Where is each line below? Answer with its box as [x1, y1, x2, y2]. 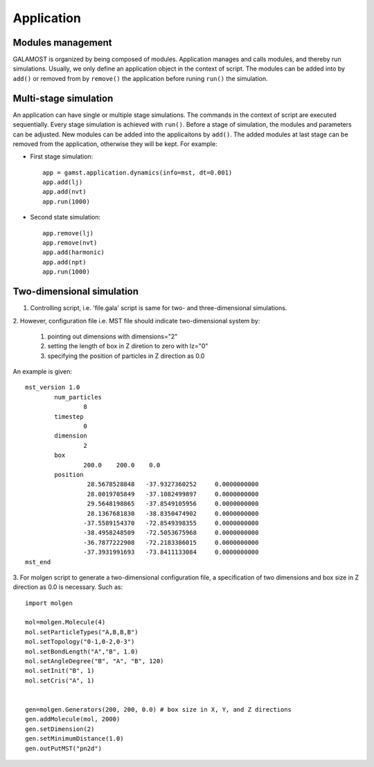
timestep [54, 413, 84, 420]
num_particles [54, 393, 103, 401]
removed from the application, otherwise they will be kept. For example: [12, 139, 217, 148]
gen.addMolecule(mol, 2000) [25, 715, 121, 723]
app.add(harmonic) [42, 249, 105, 256]
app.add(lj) [42, 179, 83, 186]
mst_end [25, 558, 51, 566]
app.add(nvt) [42, 188, 87, 196]
